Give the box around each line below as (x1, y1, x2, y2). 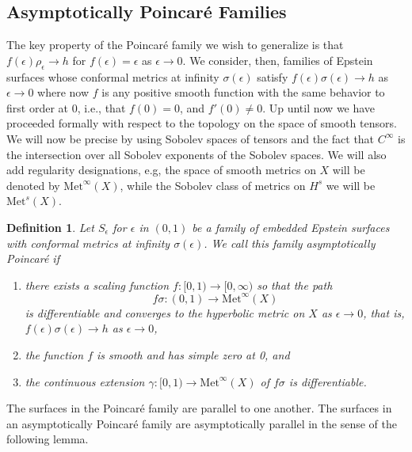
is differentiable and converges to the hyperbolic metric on (25, 304, 305, 321)
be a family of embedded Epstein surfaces (192, 218, 390, 235)
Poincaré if (6, 250, 59, 267)
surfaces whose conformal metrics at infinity (6, 68, 219, 85)
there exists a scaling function (25, 276, 170, 293)
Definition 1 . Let (6, 218, 94, 235)
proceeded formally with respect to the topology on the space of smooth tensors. (6, 115, 397, 131)
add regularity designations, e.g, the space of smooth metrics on (6, 161, 316, 178)
